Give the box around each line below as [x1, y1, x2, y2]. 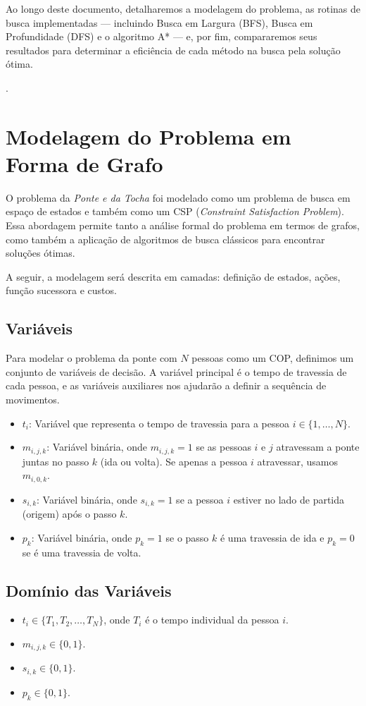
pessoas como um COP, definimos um [191, 351, 354, 365]
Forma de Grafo [6, 149, 163, 178]
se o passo [165, 530, 209, 544]
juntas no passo [22, 454, 89, 468]
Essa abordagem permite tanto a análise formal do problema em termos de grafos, [6, 218, 360, 233]
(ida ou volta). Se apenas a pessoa [100, 454, 248, 468]
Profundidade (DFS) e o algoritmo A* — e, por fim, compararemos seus [6, 29, 317, 44]
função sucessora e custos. [6, 283, 117, 298]
